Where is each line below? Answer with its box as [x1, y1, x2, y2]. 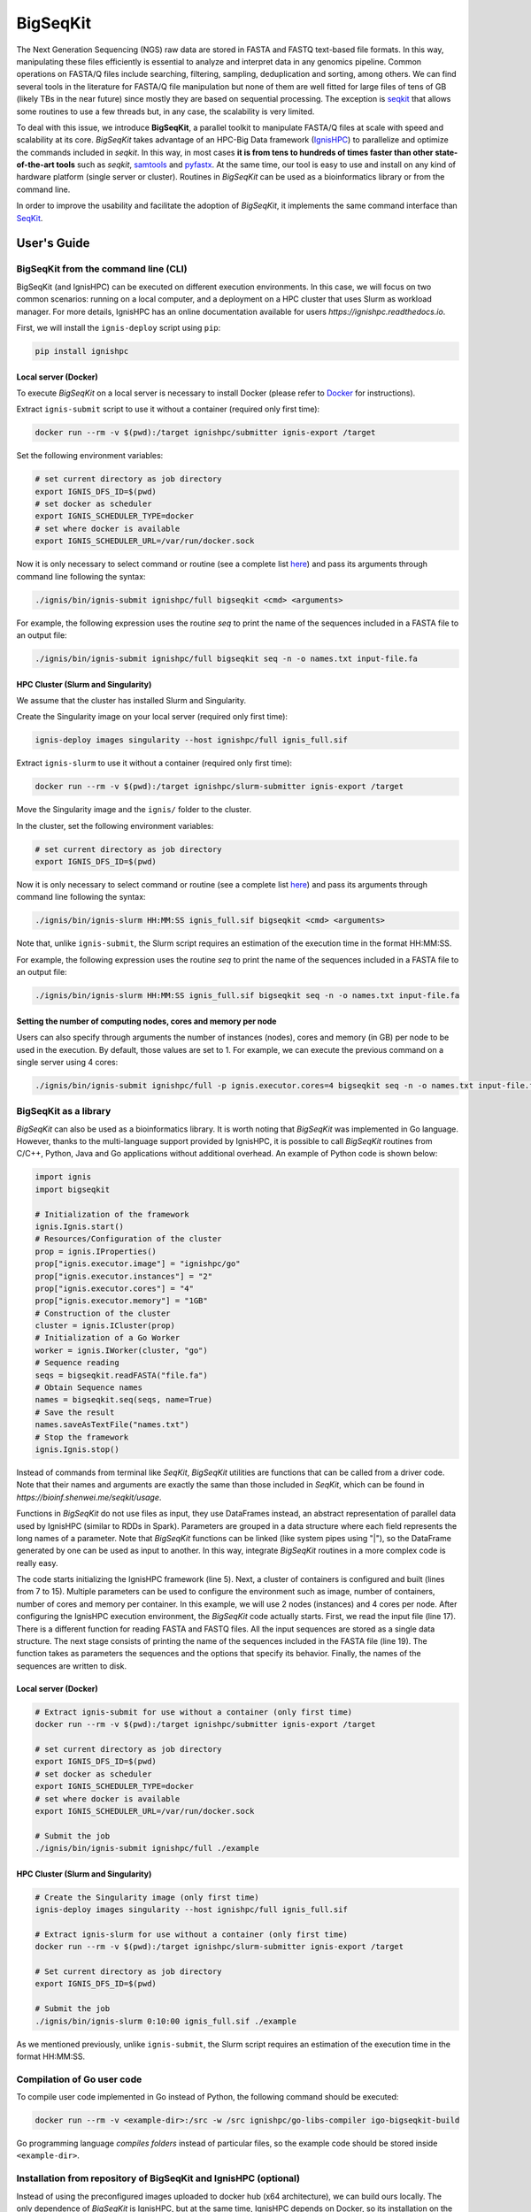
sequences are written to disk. [16, 1660, 127, 1671]
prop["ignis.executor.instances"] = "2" [35, 1271, 212, 1281]
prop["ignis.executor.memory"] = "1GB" [35, 1296, 208, 1306]
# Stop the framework [35, 1432, 129, 1442]
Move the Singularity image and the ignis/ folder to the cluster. [16, 804, 252, 815]
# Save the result [35, 1407, 115, 1417]
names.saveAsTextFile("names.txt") [35, 1420, 189, 1430]
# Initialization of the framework [35, 1209, 189, 1219]
